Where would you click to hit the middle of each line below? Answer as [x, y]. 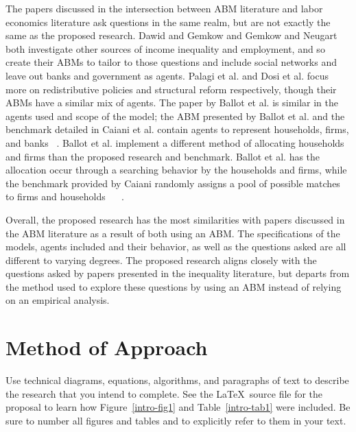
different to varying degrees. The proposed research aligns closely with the [161, 260]
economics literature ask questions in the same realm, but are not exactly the [168, 22]
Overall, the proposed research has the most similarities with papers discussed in [175, 219]
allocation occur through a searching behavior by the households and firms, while [176, 170]
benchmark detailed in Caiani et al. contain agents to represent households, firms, [177, 129]
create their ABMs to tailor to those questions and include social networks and [171, 62]
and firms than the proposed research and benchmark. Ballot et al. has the [163, 156]
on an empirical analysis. [58, 300]
